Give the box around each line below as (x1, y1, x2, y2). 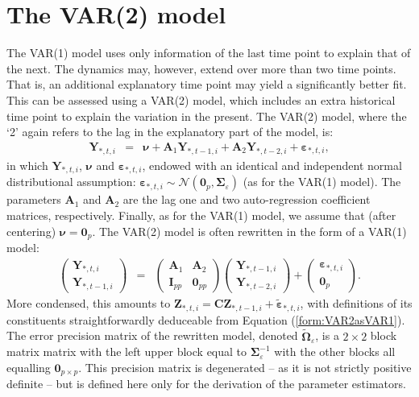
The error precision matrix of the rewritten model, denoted (6, 327, 298, 344)
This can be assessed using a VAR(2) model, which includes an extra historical (6, 91, 396, 108)
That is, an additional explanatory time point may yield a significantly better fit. (6, 76, 407, 93)
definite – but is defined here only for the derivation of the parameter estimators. (6, 375, 406, 392)
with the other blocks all (274, 343, 396, 360)
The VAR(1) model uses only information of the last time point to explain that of (6, 44, 411, 61)
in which (6, 156, 48, 173)
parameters (6, 191, 61, 208)
